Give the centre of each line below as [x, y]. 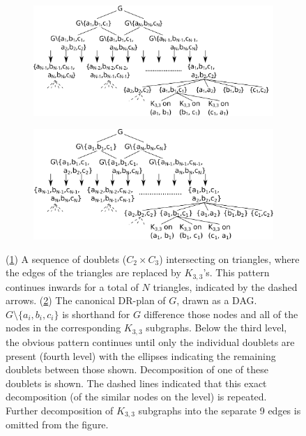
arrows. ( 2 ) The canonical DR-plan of [86, 300]
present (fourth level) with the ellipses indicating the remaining [141, 355]
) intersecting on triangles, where [229, 258]
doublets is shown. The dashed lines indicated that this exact [136, 383]
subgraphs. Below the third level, [216, 328]
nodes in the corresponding [63, 328]
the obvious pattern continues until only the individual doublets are [150, 341]
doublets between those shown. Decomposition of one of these [137, 369]
